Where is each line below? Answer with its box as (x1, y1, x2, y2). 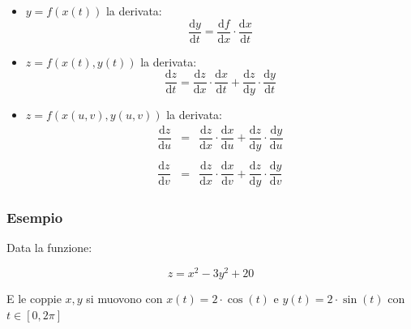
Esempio (6, 207, 63, 228)
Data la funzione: (6, 239, 92, 256)
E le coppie (6, 290, 62, 307)
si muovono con (86, 290, 163, 307)
